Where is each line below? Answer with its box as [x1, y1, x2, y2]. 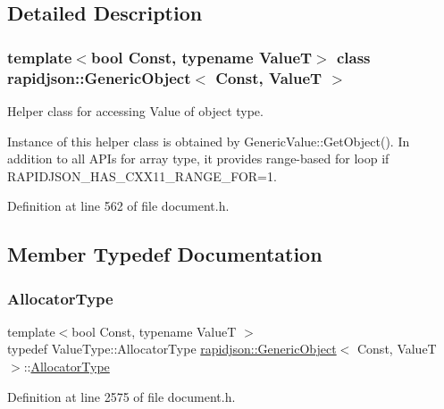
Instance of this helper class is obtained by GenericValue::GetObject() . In [7, 131, 410, 150]
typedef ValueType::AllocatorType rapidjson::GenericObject [7, 339, 337, 358]
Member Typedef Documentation [7, 240, 323, 268]
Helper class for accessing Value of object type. [7, 101, 264, 120]
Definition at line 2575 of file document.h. [7, 387, 236, 405]
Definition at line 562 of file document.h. [7, 196, 230, 215]
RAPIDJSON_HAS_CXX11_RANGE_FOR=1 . [7, 166, 277, 185]
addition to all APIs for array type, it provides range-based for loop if [7, 149, 390, 168]
